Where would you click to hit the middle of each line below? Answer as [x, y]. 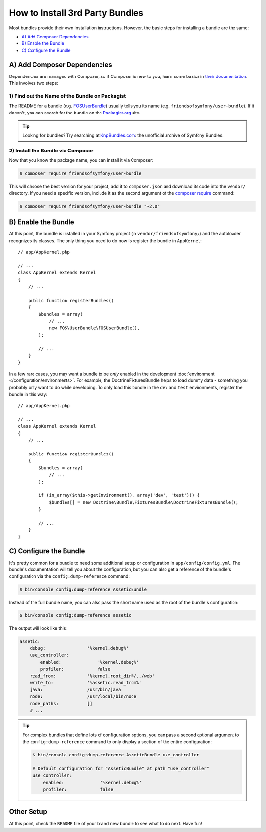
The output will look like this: [38, 628]
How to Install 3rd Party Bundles [76, 13]
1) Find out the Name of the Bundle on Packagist [67, 96]
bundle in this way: [28, 394]
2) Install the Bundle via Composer [51, 151]
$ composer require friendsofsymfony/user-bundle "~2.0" [90, 206]
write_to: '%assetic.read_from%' [86, 683]
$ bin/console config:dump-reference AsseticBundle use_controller [116, 755]
